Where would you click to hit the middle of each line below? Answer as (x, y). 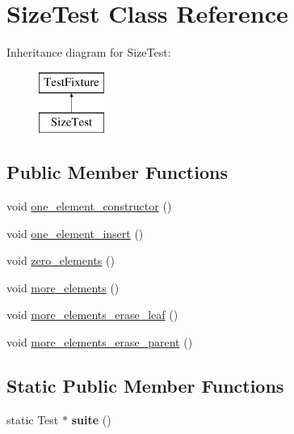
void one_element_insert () (75, 233)
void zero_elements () (61, 260)
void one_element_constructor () (89, 206)
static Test (33, 419)
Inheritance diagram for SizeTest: (89, 52)
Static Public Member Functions (145, 386)
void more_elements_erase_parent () (100, 342)
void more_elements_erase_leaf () (92, 315)
